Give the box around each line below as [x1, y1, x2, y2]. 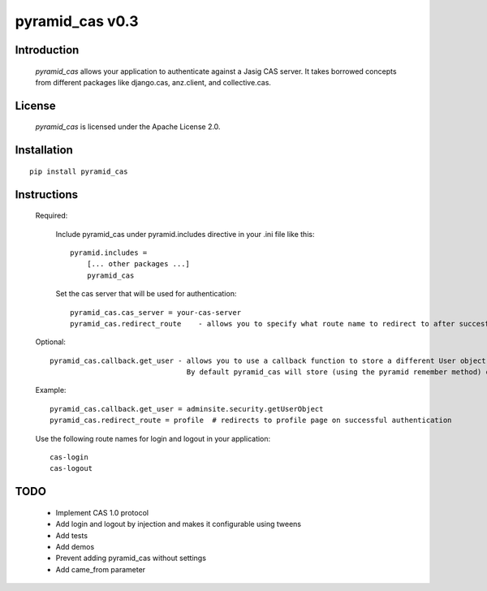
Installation [15, 143, 73, 157]
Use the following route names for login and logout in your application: [35, 434, 271, 443]
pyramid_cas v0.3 [15, 12, 139, 30]
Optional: [35, 337, 67, 347]
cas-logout [50, 464, 93, 473]
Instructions [15, 188, 79, 201]
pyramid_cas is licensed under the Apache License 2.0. [35, 122, 221, 132]
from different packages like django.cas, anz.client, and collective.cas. [35, 77, 272, 87]
